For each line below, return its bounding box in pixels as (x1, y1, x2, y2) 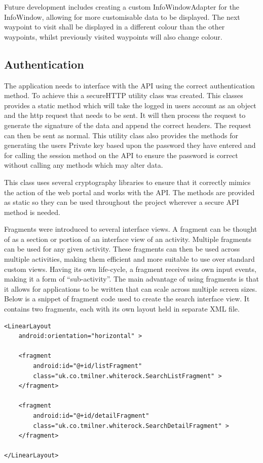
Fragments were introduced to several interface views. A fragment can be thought (4, 224, 257, 234)
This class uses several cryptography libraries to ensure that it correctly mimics (4, 176, 251, 187)
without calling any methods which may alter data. (4, 160, 163, 170)
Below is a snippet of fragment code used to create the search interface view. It (4, 293, 250, 304)
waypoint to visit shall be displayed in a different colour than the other (4, 21, 225, 32)
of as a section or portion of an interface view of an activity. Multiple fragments (4, 233, 252, 244)
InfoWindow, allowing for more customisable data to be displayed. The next (4, 11, 240, 22)
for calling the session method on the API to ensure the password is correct (4, 149, 238, 160)
